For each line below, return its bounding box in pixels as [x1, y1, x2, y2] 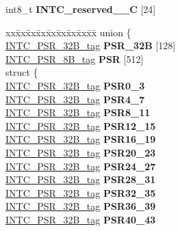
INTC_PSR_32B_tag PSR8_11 [5, 105, 151, 120]
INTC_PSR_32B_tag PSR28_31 [5, 172, 156, 187]
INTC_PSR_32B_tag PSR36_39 [5, 199, 156, 213]
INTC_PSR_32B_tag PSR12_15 [5, 118, 156, 133]
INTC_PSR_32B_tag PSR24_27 [5, 159, 156, 173]
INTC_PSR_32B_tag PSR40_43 [5, 212, 156, 226]
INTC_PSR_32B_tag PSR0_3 [5, 78, 145, 92]
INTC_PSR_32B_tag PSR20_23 [5, 145, 156, 159]
